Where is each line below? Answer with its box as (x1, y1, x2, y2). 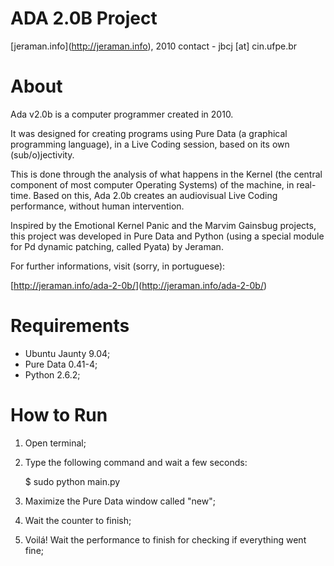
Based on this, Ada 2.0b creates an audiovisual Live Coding (33, 189, 278, 201)
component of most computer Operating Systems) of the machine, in (10, 178, 295, 191)
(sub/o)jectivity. (10, 148, 75, 161)
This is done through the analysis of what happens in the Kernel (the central (10, 168, 323, 180)
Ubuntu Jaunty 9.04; (24, 347, 111, 359)
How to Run (10, 404, 108, 426)
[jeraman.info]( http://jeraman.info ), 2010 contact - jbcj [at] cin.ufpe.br (10, 40, 298, 52)
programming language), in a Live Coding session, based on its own (10, 138, 290, 150)
